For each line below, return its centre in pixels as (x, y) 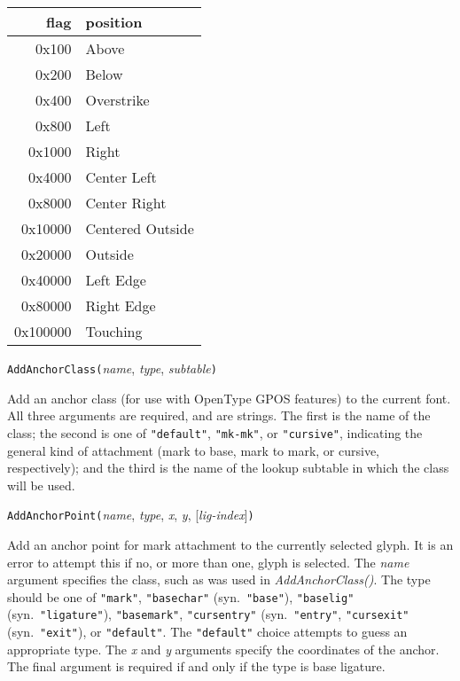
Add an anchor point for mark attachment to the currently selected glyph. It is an (230, 544)
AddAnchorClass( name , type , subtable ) (112, 368)
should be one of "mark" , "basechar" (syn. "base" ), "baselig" (181, 596)
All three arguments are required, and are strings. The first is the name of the (219, 415)
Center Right (126, 203)
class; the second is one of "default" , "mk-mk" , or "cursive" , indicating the (215, 432)
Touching (114, 331)
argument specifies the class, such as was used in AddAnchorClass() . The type (219, 579)
